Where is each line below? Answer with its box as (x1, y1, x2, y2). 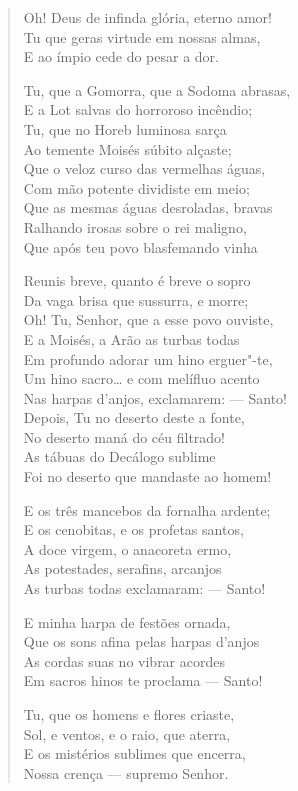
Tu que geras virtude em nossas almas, (23, 26, 261, 47)
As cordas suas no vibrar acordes (23, 650, 225, 671)
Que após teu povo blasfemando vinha (23, 236, 258, 257)
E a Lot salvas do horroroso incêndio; (23, 99, 253, 120)
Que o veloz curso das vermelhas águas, (23, 158, 266, 179)
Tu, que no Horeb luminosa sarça (23, 118, 227, 139)
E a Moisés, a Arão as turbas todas (23, 328, 240, 349)
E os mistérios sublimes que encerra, (23, 743, 246, 764)
